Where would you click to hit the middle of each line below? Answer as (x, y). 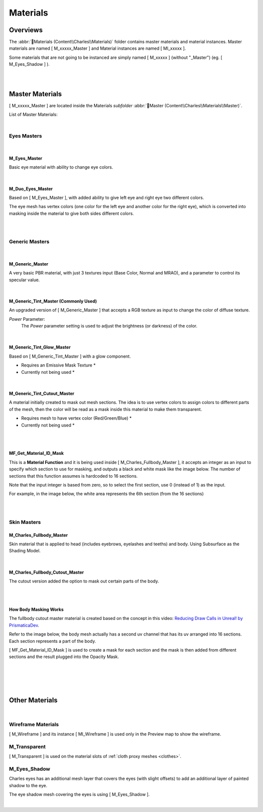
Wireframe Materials (34, 724)
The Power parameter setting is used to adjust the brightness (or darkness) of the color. (109, 326)
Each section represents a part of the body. (52, 641)
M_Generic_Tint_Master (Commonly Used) (53, 301)
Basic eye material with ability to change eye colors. (61, 167)
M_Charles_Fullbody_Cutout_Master (47, 572)
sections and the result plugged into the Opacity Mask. (64, 657)
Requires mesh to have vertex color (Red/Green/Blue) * (76, 418)
